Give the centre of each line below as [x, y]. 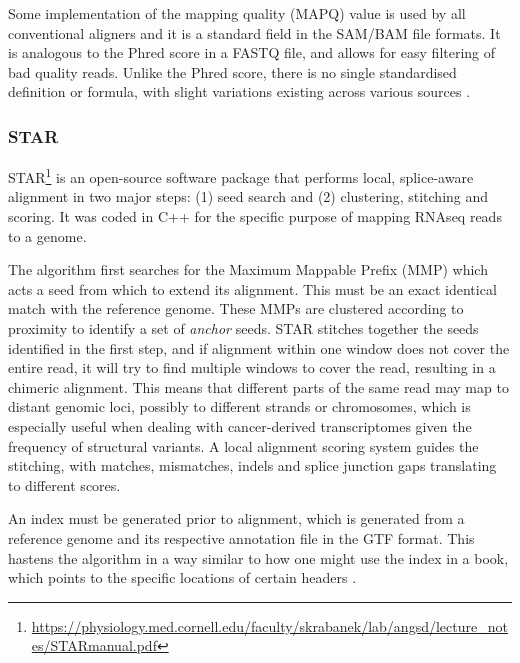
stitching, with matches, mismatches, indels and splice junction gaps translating [252, 465]
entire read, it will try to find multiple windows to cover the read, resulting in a [252, 367]
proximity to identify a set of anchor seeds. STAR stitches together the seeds [243, 328]
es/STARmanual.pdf [94, 645]
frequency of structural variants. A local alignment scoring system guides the [243, 445]
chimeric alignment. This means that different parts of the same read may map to [258, 386]
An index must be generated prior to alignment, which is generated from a [236, 518]
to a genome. [47, 235]
